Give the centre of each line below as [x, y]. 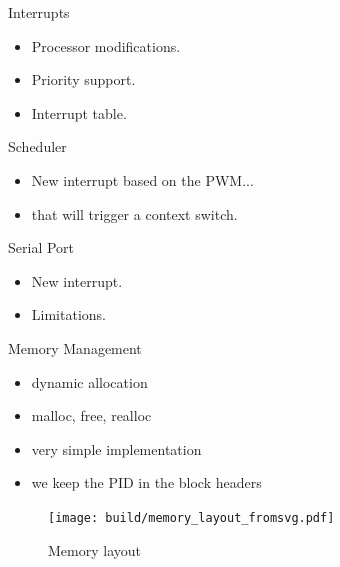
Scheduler [37, 146]
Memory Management [75, 347]
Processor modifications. [106, 45]
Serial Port [41, 247]
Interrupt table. [79, 112]
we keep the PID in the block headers [146, 482]
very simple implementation [116, 448]
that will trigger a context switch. [134, 213]
